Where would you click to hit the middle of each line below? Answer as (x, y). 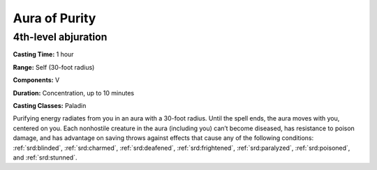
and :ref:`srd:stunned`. (45, 157)
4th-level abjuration (60, 37)
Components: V (36, 80)
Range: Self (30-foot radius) (54, 67)
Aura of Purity (54, 18)
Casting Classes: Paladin (50, 105)
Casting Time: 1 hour (43, 54)
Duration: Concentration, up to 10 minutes (74, 93)
